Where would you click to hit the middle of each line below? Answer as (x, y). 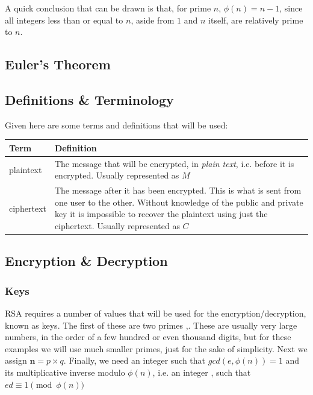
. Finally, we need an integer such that (135, 360)
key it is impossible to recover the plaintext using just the (161, 214)
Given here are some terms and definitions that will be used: (116, 125)
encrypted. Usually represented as (117, 175)
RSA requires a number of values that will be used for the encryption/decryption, (156, 313)
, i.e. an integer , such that (202, 372)
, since (291, 8)
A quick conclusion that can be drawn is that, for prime (108, 8)
